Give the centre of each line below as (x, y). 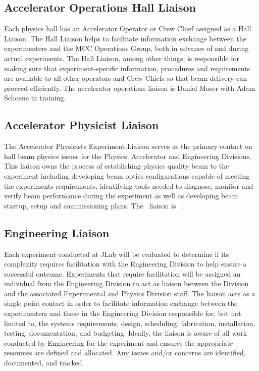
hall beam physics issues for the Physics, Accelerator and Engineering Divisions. (128, 156)
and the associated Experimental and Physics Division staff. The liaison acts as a (130, 293)
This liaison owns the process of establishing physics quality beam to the (117, 166)
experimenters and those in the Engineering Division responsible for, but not (123, 313)
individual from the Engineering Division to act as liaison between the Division (126, 283)
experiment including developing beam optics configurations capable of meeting (127, 175)
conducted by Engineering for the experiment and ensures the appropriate (119, 342)
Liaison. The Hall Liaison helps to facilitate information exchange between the (125, 38)
